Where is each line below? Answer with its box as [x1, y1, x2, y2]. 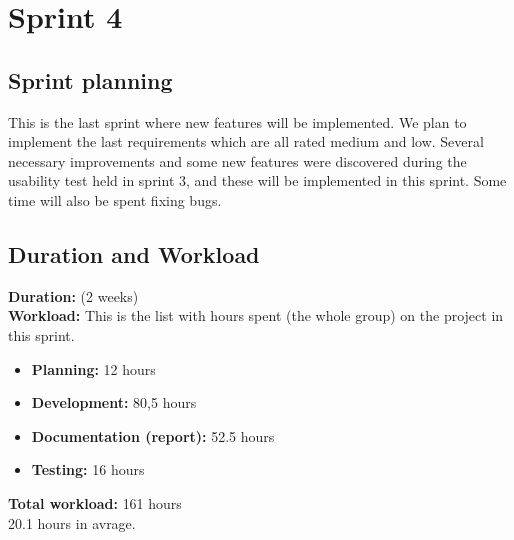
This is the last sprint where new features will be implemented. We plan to [8, 111, 467, 132]
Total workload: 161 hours [8, 492, 182, 513]
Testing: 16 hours [31, 459, 145, 480]
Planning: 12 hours [31, 358, 156, 379]
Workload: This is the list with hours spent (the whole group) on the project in [8, 305, 504, 326]
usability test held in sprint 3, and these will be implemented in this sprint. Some [8, 170, 507, 191]
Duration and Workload [8, 238, 260, 269]
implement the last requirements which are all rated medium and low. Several [8, 131, 484, 152]
